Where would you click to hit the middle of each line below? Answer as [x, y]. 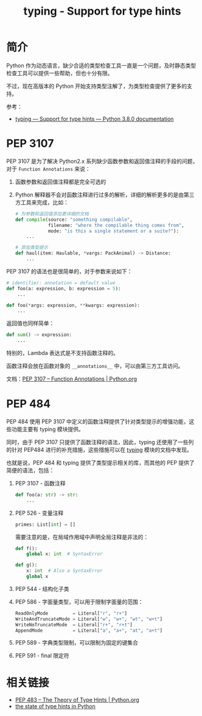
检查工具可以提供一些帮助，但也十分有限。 [60, 73]
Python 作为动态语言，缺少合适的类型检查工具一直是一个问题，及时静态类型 [101, 65]
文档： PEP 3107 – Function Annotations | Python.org [72, 379]
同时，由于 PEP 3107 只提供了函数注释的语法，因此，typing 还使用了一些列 [100, 442]
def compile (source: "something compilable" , [74, 220]
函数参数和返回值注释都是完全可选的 [61, 182]
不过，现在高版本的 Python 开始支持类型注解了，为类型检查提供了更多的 [97, 86]
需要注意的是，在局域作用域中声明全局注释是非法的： [82, 537]
